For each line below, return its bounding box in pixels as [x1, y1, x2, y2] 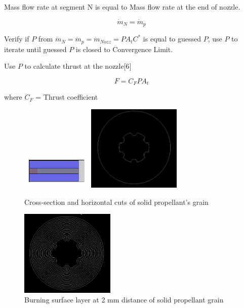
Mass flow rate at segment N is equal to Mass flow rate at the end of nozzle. [4, 2, 240, 12]
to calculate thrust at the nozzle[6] [24, 61, 132, 71]
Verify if [4, 33, 29, 44]
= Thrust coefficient [35, 92, 98, 102]
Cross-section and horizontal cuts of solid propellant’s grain [24, 196, 209, 207]
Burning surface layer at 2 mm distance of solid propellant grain [24, 294, 224, 305]
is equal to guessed [143, 33, 201, 44]
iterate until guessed [4, 43, 67, 54]
